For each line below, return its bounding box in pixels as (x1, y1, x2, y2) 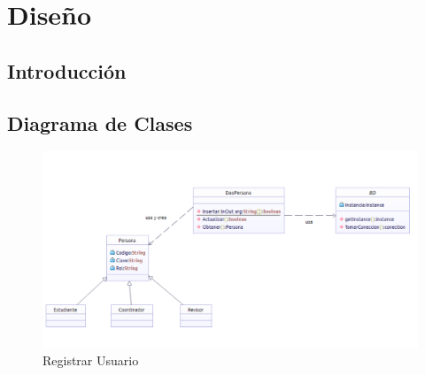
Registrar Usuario (42, 351, 139, 370)
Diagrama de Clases (7, 109, 193, 136)
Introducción (7, 57, 127, 84)
